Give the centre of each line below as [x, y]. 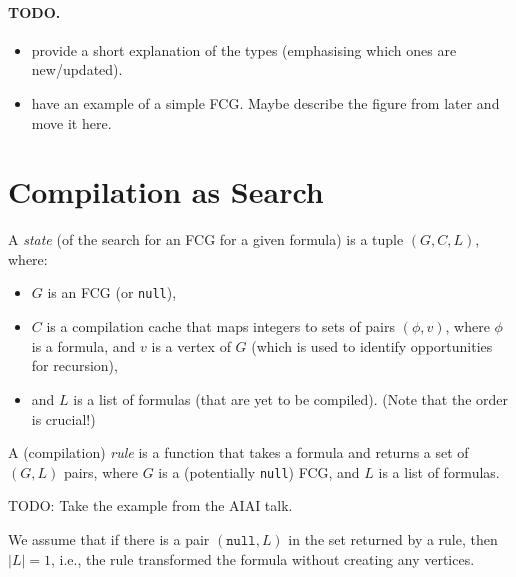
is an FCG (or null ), [112, 292]
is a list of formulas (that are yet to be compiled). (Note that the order [290, 398]
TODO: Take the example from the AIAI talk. [150, 505]
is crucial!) [63, 418]
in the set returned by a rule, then [393, 538]
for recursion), [74, 365]
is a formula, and [83, 345]
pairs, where [100, 471]
